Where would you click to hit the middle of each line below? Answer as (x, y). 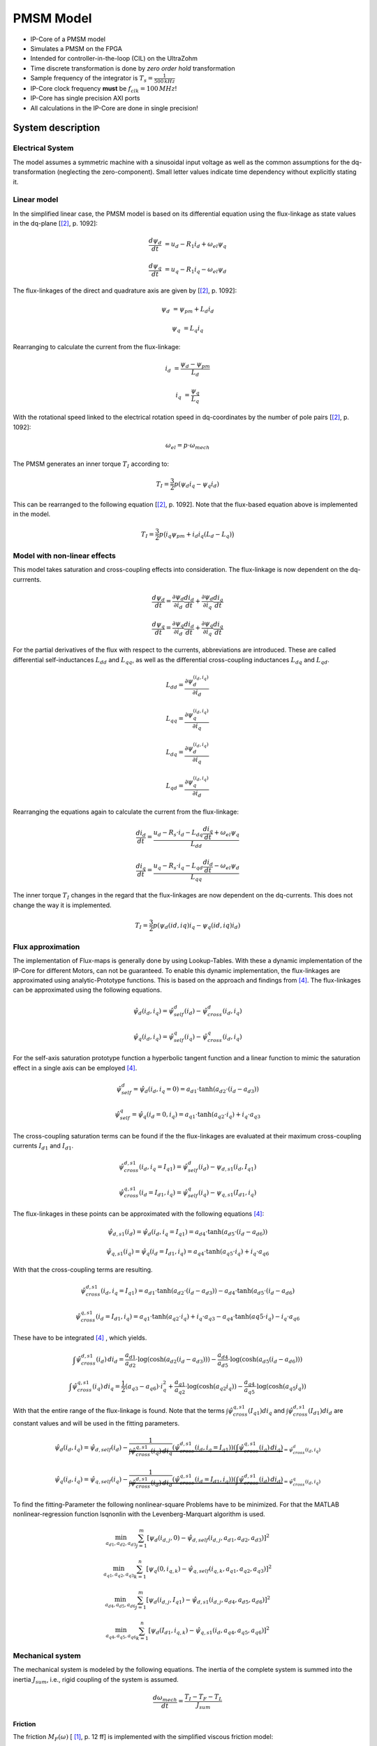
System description (57, 128)
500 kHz (164, 81)
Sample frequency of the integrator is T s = (92, 79)
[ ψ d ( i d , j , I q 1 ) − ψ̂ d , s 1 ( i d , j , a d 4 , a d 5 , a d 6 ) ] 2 (208, 1600)
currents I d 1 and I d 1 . (43, 1147)
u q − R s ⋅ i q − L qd (178, 867)
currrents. (27, 579)
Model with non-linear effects (65, 555)
